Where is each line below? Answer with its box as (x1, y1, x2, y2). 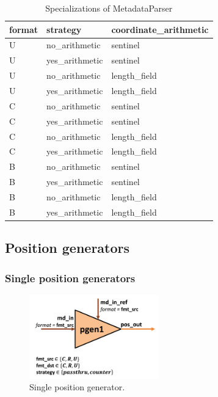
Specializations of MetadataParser (45, 2, 173, 14)
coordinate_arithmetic (111, 23, 209, 35)
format (9, 23, 38, 35)
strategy (46, 23, 82, 35)
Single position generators (5, 270, 136, 285)
